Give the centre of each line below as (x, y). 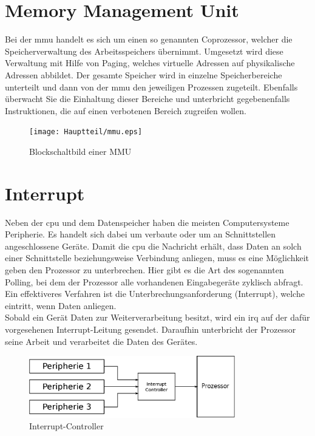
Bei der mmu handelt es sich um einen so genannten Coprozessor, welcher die (149, 39)
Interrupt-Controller (66, 426)
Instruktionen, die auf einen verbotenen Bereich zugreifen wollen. (126, 110)
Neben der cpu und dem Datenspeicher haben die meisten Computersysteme (147, 222)
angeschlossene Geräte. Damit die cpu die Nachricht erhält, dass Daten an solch (153, 246)
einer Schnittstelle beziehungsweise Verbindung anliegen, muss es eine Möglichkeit (157, 258)
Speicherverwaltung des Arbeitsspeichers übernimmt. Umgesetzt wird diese (144, 51)
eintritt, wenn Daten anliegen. (61, 305)
